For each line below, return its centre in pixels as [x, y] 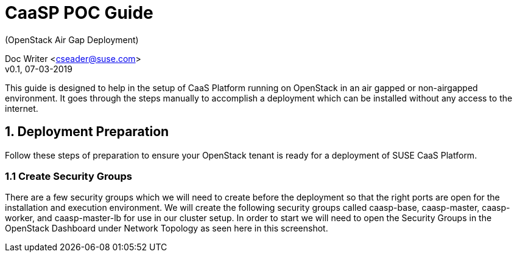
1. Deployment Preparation [87, 132]
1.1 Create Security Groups [69, 176]
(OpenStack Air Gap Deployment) [72, 39]
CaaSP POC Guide [79, 13]
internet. [22, 108]
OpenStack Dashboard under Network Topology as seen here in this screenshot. [167, 228]
